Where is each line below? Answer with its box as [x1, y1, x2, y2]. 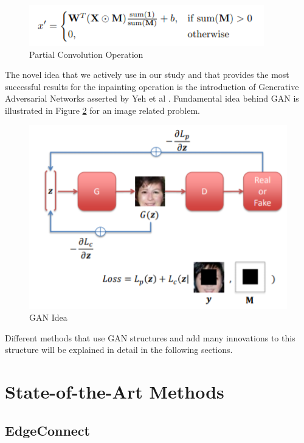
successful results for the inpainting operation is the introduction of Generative [5, 80, 299, 92]
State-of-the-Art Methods [5, 379, 224, 404]
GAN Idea [29, 311, 67, 324]
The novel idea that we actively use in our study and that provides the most [5, 68, 289, 81]
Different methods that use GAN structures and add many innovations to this [5, 331, 295, 344]
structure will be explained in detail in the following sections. [5, 343, 233, 356]
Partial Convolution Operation [29, 47, 143, 60]
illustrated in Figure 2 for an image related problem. [5, 103, 200, 116]
